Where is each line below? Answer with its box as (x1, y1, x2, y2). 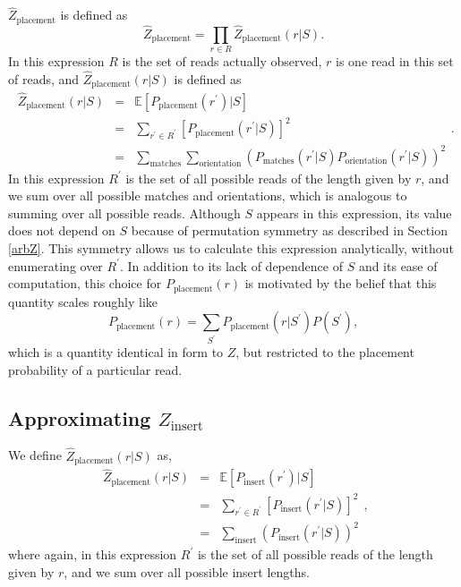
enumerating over (8, 256, 103, 275)
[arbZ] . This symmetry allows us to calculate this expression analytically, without (8, 238, 455, 257)
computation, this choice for (8, 274, 162, 293)
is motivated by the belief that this (244, 274, 437, 293)
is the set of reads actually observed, (122, 52, 322, 71)
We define (8, 446, 62, 464)
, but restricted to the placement (235, 343, 414, 362)
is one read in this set (336, 52, 454, 71)
